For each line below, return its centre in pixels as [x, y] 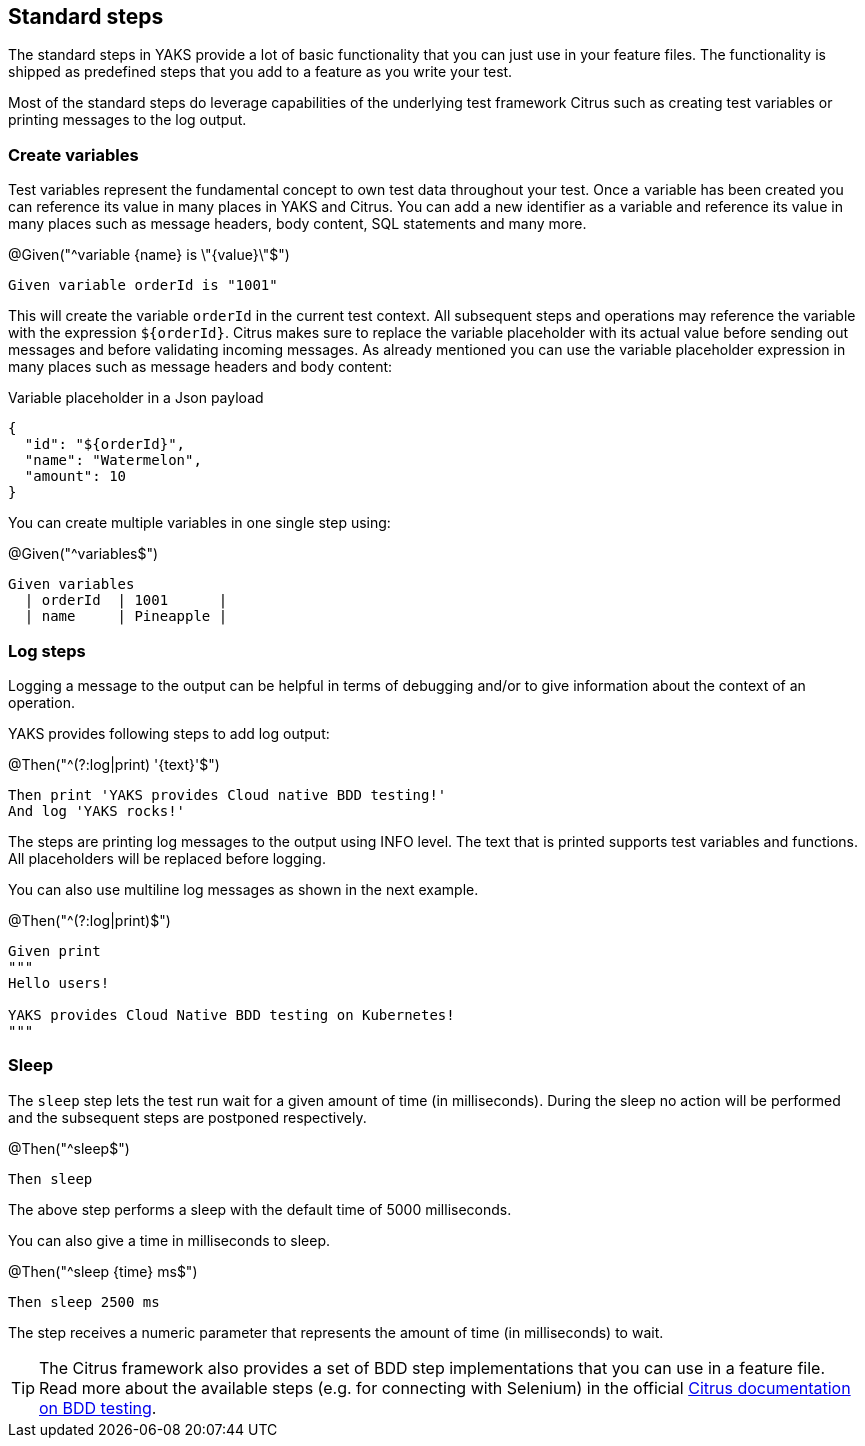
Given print [54, 950]
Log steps [47, 650]
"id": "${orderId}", [105, 444]
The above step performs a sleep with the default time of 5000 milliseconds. [260, 1209]
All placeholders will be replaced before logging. [167, 858]
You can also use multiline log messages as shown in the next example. [243, 889]
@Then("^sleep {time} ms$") [103, 1271]
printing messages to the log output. [127, 120]
